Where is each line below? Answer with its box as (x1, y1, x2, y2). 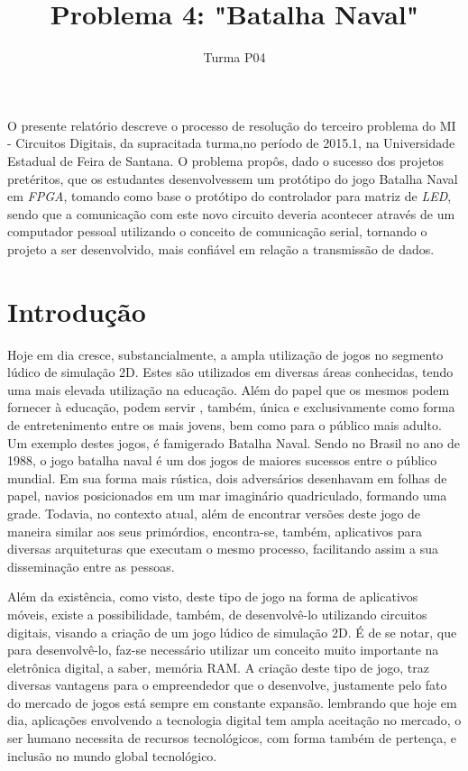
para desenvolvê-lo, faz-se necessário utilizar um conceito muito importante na (7, 640, 439, 659)
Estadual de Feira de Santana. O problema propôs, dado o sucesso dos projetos (7, 151, 445, 170)
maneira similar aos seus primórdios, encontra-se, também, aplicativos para (7, 521, 423, 540)
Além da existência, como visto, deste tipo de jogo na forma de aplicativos (7, 587, 418, 606)
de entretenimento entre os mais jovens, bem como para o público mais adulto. (7, 415, 442, 434)
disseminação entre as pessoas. (7, 556, 175, 575)
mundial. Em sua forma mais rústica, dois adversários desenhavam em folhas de (7, 468, 447, 487)
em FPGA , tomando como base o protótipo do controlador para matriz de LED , (7, 187, 452, 206)
